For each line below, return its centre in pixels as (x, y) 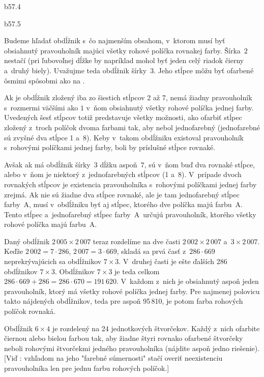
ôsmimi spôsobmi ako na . (45, 80)
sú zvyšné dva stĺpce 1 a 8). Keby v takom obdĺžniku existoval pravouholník (124, 137)
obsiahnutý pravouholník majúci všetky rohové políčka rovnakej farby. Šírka (122, 50)
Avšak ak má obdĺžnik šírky (47, 164)
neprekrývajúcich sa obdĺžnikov (53, 261)
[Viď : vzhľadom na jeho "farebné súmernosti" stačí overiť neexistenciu (113, 358)
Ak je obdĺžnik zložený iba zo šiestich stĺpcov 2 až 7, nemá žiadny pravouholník (128, 97)
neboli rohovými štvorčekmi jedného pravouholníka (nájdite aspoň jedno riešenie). (132, 348)
